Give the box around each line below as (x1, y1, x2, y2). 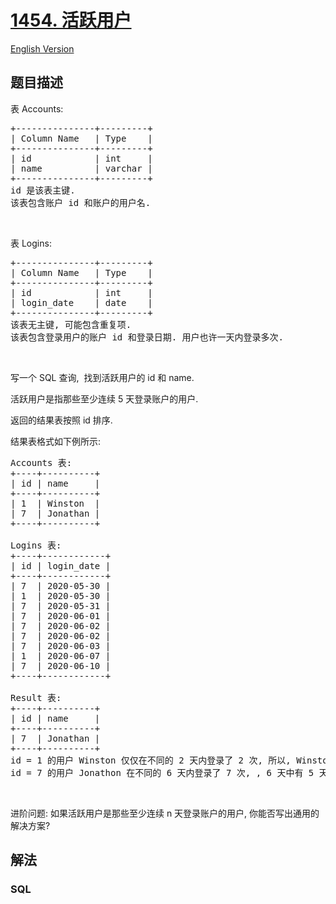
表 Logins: (10, 237, 52, 249)
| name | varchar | (10, 162, 153, 174)
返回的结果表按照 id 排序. (10, 414, 113, 426)
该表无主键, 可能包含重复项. (10, 319, 132, 330)
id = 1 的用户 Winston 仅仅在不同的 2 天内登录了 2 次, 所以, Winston (10, 754, 334, 766)
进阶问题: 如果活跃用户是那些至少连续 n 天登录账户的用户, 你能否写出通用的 (10, 807, 320, 819)
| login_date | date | (10, 297, 153, 308)
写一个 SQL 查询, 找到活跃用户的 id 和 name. (10, 371, 195, 383)
